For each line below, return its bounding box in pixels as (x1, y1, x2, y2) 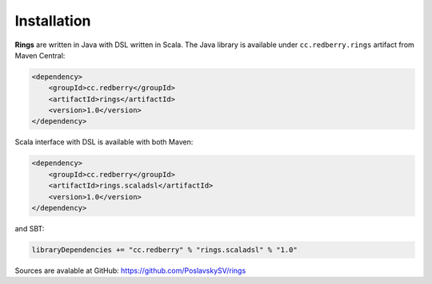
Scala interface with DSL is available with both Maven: (14, 137, 194, 147)
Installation (14, 12, 91, 30)
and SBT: (14, 224, 45, 233)
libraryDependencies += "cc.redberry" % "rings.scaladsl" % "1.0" (31, 245, 298, 254)
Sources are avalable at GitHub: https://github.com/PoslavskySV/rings (14, 266, 246, 275)
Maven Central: (14, 50, 66, 60)
